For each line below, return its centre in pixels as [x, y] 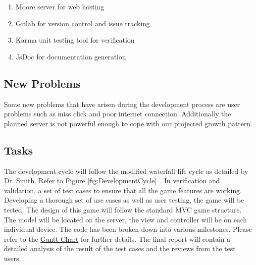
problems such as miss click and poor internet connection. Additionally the [118, 114]
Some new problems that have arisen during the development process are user [122, 104]
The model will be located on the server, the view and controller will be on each [126, 219]
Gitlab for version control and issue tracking [83, 23]
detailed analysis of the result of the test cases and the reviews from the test [120, 248]
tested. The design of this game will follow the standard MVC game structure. [123, 209]
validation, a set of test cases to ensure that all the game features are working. [123, 190]
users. [13, 258]
